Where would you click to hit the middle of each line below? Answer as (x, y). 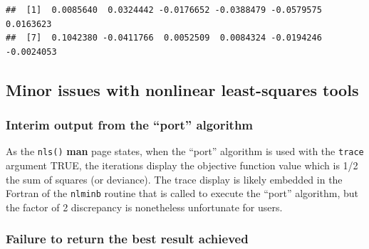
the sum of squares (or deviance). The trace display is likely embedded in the (174, 179)
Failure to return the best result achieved (127, 239)
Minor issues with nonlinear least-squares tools (182, 89)
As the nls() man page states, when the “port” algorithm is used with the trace (185, 151)
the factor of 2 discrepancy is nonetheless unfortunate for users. (144, 207)
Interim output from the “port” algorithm (130, 125)
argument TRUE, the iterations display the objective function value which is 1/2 (182, 165)
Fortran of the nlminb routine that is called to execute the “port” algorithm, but (182, 193)
